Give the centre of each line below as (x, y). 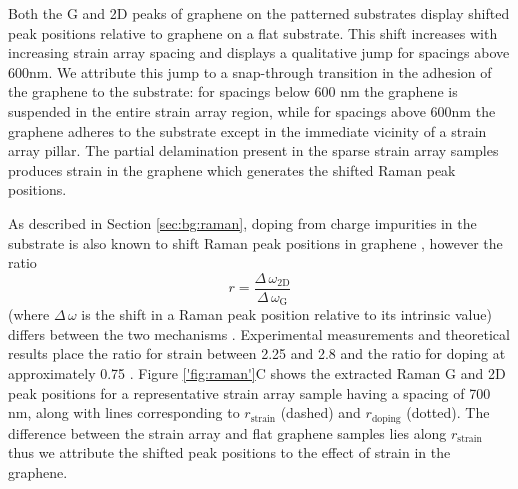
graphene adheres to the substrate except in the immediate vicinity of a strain (247, 130)
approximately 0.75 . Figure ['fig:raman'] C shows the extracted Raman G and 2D (257, 373)
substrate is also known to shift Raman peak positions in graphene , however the (255, 242)
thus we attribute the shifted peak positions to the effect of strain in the (229, 452)
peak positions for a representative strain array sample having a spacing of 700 (249, 392)
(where (29, 314)
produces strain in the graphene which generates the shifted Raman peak (232, 169)
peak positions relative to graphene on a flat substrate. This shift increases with (253, 32)
